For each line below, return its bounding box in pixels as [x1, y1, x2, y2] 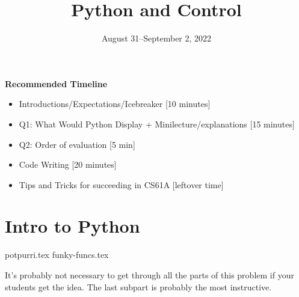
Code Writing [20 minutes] [19, 158, 117, 171]
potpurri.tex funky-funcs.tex [5, 248, 109, 261]
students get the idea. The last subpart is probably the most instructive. [5, 280, 272, 293]
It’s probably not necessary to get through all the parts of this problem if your [5, 269, 294, 281]
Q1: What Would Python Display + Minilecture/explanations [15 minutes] [19, 117, 295, 130]
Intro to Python [5, 213, 140, 238]
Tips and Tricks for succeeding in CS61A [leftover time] [19, 178, 224, 191]
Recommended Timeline [5, 77, 108, 90]
